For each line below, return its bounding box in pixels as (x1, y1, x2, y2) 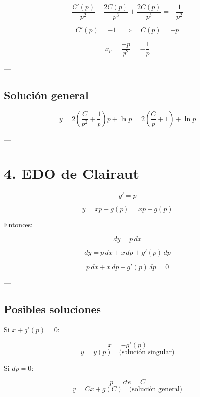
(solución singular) (119, 348, 175, 356)
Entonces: (4, 219, 33, 229)
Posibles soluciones (4, 301, 101, 317)
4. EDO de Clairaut (4, 163, 140, 183)
